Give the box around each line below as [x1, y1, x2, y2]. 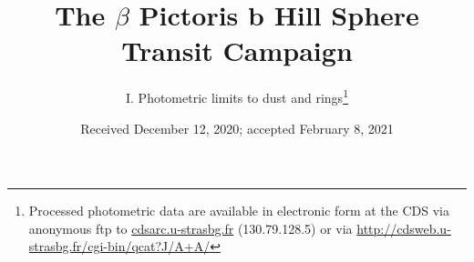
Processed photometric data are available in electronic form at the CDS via [28, 201, 449, 220]
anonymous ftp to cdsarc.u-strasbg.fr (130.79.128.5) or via [28, 218, 353, 237]
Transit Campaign [121, 32, 353, 69]
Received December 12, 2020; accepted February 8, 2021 [80, 118, 394, 137]
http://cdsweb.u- [356, 218, 451, 237]
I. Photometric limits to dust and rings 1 [126, 86, 348, 106]
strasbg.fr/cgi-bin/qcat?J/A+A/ [28, 237, 211, 256]
